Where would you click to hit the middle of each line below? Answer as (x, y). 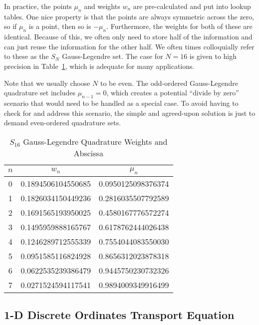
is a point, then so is (60, 26)
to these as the (26, 56)
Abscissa (88, 153)
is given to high (213, 56)
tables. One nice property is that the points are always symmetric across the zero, (129, 16)
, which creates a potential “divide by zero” (173, 93)
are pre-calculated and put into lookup (192, 6)
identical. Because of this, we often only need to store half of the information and (128, 37)
